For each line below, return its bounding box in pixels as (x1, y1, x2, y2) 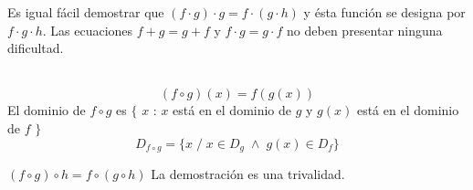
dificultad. (7, 38, 64, 58)
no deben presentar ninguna (287, 20, 443, 39)
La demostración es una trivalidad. (151, 164, 345, 184)
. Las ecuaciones (42, 20, 133, 39)
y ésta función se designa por (303, 3, 466, 21)
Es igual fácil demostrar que (7, 3, 164, 21)
